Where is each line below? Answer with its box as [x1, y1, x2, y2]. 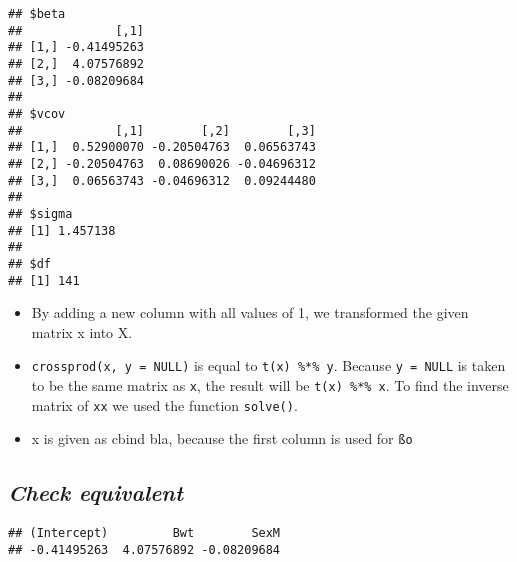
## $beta [8, 7, 66, 21]
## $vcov [8, 106, 66, 121]
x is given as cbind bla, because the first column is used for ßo [31, 428, 413, 449]
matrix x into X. [31, 321, 133, 342]
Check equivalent [8, 477, 184, 508]
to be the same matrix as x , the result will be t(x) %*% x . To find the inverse [31, 375, 509, 395]
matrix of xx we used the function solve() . [31, 394, 298, 415]
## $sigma [8, 206, 73, 221]
